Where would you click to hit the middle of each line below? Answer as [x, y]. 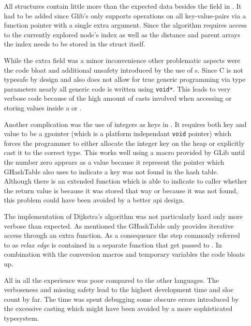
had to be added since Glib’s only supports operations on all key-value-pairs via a [125, 15]
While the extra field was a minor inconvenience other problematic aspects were [122, 60]
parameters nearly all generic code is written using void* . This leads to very [117, 88]
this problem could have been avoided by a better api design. [94, 200]
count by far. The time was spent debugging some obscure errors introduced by [121, 299]
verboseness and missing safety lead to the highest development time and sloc [119, 289]
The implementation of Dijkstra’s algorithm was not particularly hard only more [123, 216]
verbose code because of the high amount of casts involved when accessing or [118, 98]
